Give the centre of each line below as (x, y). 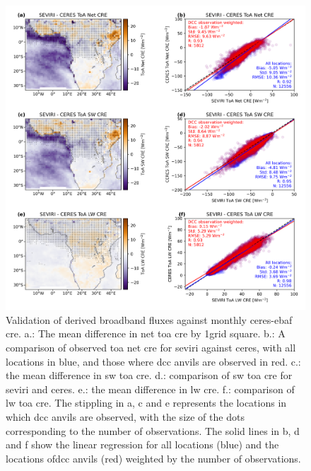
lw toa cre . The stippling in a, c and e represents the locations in (146, 403)
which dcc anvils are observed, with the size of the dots (125, 417)
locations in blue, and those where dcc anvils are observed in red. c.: (153, 361)
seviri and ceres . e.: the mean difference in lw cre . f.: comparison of (150, 389)
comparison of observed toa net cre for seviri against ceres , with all (151, 348)
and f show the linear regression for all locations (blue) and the (142, 444)
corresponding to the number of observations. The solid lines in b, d (153, 430)
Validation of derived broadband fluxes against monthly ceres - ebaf (149, 319)
